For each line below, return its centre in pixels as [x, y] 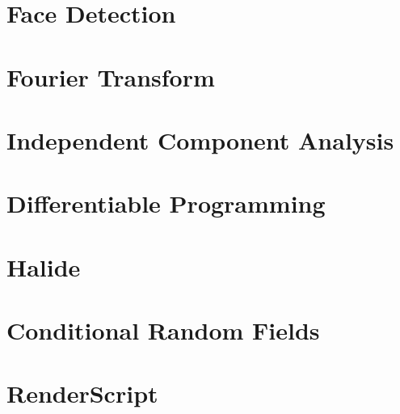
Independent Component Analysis [200, 139]
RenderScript [82, 393]
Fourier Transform [111, 76]
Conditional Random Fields [163, 330]
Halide [44, 266]
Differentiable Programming [166, 203]
